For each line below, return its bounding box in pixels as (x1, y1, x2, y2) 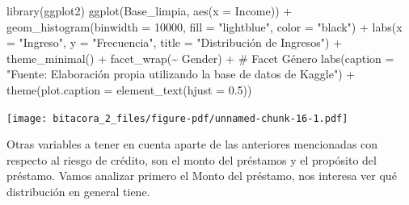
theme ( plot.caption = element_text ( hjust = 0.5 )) (6, 81, 252, 98)
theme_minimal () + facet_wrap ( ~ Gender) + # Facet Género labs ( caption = (6, 49, 394, 66)
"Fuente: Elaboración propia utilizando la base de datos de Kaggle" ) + (6, 65, 356, 82)
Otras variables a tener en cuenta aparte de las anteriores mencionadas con (6, 136, 378, 153)
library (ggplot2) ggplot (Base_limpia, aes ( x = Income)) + (6, 2, 293, 19)
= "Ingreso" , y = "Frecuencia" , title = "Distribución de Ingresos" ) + (6, 34, 343, 51)
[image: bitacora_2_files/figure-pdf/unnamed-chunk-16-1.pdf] (6, 112, 348, 124)
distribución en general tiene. (6, 183, 150, 199)
